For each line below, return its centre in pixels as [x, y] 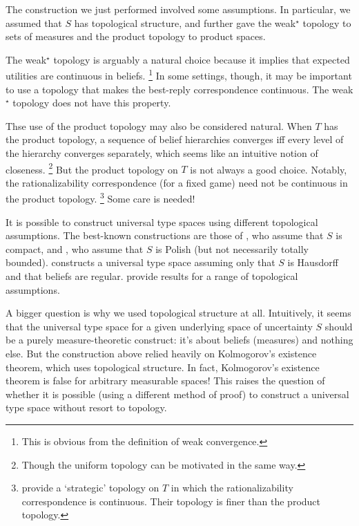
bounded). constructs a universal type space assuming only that [140, 262]
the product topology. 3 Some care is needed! [100, 198]
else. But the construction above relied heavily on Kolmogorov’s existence [161, 354]
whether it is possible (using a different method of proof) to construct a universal [177, 394]
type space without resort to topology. [86, 407]
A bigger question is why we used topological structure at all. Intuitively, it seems [178, 313]
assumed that [34, 22]
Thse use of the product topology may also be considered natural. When [159, 125]
